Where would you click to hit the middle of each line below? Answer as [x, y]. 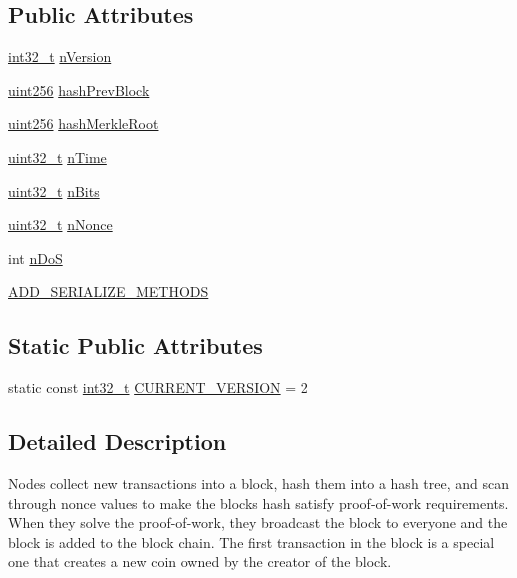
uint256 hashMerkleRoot [83, 123]
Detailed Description [117, 441]
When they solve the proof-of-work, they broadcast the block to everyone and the [258, 522]
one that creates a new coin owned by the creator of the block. [200, 561]
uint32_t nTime [57, 156]
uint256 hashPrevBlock [79, 89]
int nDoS [35, 257]
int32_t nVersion [60, 56]
